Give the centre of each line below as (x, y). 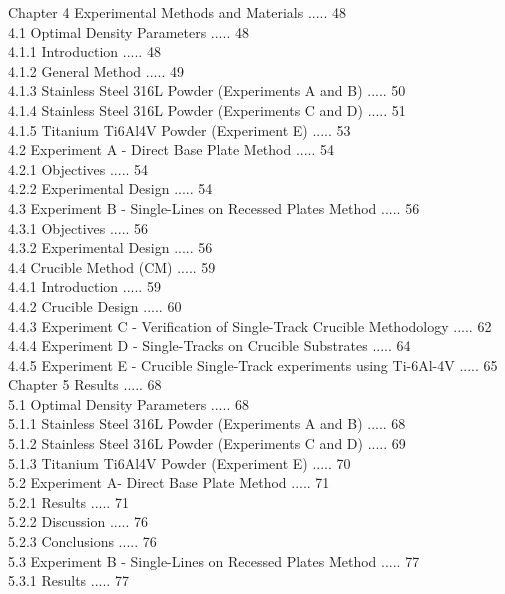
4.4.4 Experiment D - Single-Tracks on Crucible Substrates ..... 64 (209, 345)
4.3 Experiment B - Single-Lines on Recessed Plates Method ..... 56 (214, 207)
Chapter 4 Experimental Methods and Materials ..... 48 (177, 12)
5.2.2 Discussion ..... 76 (78, 521)
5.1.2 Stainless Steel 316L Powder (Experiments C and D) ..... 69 (207, 443)
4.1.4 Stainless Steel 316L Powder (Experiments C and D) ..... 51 (207, 109)
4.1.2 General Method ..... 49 (96, 70)
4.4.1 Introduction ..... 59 (84, 286)
